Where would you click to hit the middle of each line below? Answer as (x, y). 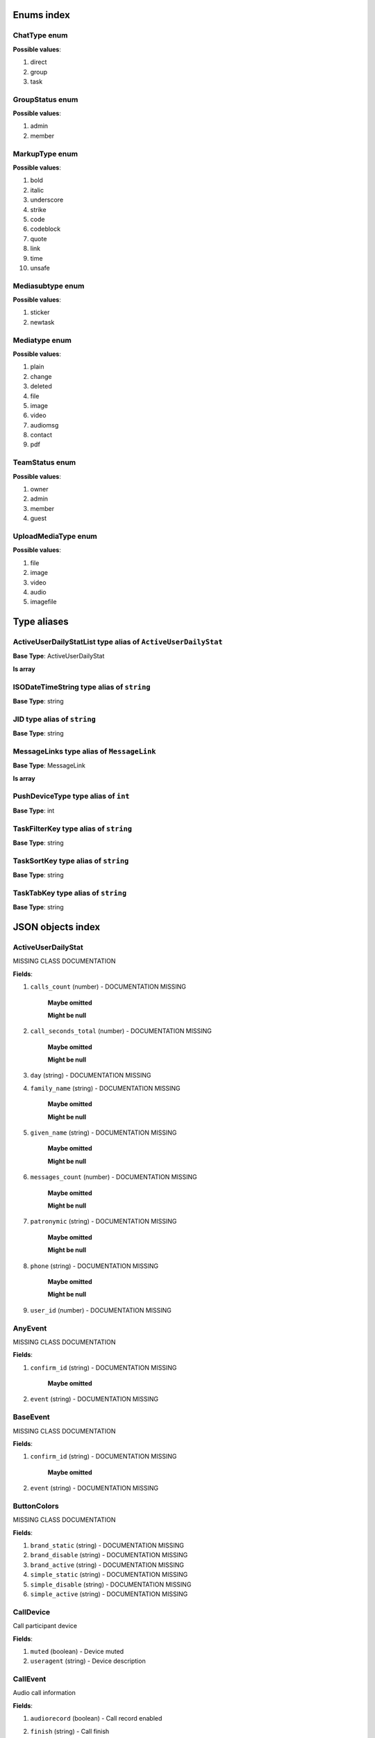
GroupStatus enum (45, 99)
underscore (47, 200)
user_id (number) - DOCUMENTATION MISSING (101, 1310)
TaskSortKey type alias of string (71, 861)
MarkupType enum (45, 154)
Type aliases (41, 622)
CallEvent (30, 1679)
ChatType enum (40, 35)
